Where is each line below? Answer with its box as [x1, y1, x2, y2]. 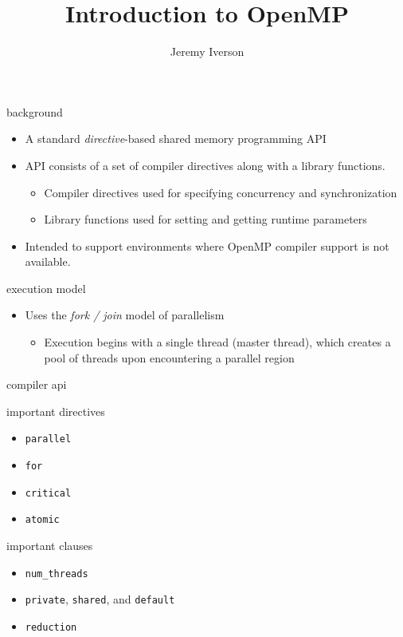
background [6, 103, 63, 120]
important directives [6, 402, 105, 419]
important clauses [6, 537, 93, 554]
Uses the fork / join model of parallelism [25, 307, 225, 323]
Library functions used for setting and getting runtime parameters [44, 211, 367, 227]
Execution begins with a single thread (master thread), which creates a [44, 334, 391, 350]
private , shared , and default [25, 591, 175, 607]
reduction [25, 621, 77, 633]
